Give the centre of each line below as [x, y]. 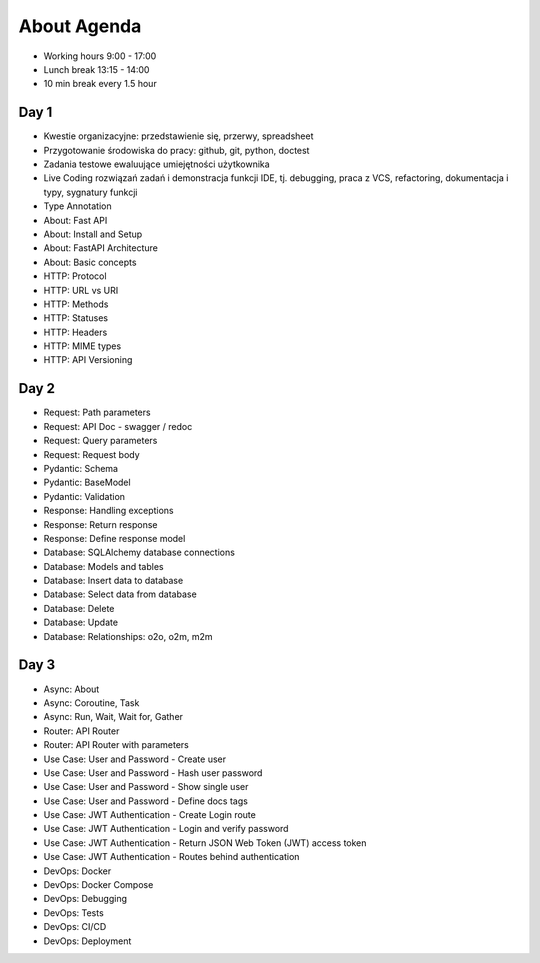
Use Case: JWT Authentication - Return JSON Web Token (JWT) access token [205, 842]
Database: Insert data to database [113, 581]
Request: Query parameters [100, 441]
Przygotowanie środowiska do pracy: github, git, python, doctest [176, 150]
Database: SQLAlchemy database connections [139, 552]
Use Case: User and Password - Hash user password [153, 772]
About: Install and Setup [93, 234]
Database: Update [81, 622]
